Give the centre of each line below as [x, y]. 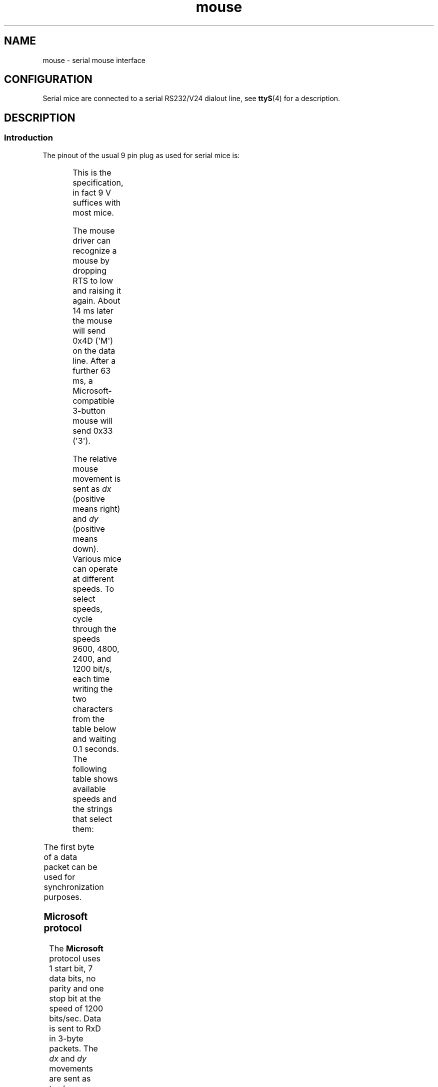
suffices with [97, 202]
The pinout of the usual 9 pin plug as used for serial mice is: [141, 155]
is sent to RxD [75, 1029]
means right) [96, 508]
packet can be [70, 867]
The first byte [69, 847]
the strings [93, 809]
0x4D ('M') [93, 340]
